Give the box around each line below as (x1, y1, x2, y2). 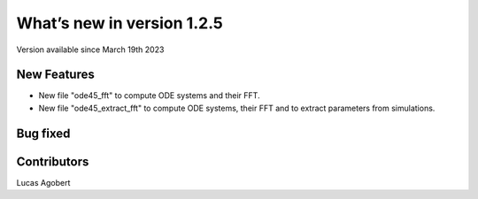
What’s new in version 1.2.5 (16, 13, 223, 33)
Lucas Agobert (16, 177, 71, 188)
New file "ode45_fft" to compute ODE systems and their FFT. (38, 90, 260, 101)
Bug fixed (16, 126, 71, 141)
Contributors (16, 154, 89, 169)
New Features (16, 67, 95, 82)
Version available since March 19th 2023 (16, 44, 165, 55)
